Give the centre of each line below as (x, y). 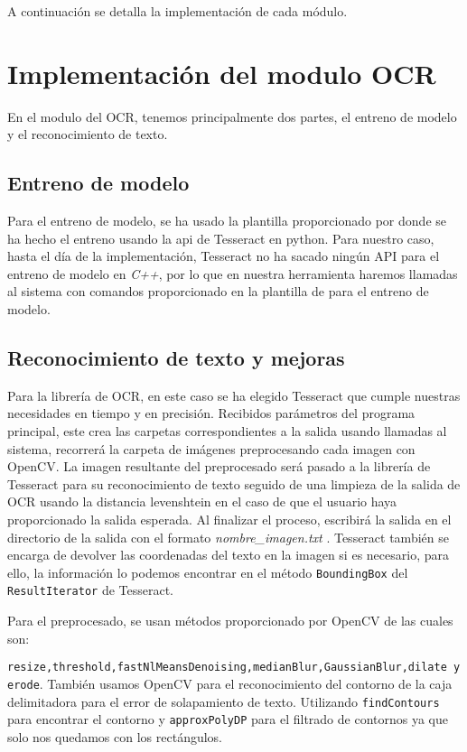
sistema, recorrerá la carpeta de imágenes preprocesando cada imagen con (211, 448)
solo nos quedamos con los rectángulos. (115, 736)
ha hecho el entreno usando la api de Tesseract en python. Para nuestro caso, (221, 238)
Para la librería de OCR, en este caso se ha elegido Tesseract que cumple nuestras (234, 395)
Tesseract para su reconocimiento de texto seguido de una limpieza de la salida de (234, 483)
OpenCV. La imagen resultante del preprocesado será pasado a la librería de (219, 466)
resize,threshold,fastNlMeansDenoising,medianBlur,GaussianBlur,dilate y (234, 668)
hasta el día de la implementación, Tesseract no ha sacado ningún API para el (224, 256)
